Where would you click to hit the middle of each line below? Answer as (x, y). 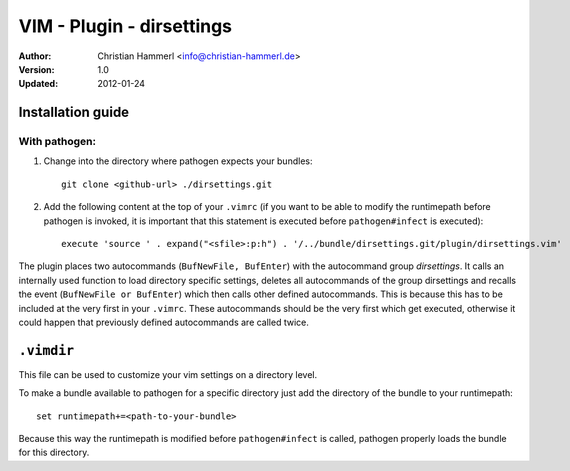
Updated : (38, 84)
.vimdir (46, 350)
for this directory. (54, 452)
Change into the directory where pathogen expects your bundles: (178, 161)
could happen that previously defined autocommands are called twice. (164, 322)
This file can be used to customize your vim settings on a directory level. (168, 374)
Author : (35, 56)
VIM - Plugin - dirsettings (125, 26)
